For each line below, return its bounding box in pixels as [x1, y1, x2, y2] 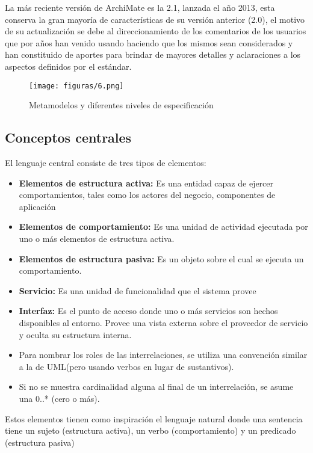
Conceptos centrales [5, 128, 132, 147]
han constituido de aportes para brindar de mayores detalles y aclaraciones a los [5, 48, 301, 61]
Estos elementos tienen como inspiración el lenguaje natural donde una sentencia [5, 412, 303, 425]
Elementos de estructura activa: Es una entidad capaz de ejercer [19, 176, 274, 189]
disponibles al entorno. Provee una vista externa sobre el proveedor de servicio [19, 316, 308, 328]
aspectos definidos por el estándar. [5, 60, 132, 72]
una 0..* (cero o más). [19, 392, 100, 404]
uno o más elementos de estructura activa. [19, 232, 175, 244]
